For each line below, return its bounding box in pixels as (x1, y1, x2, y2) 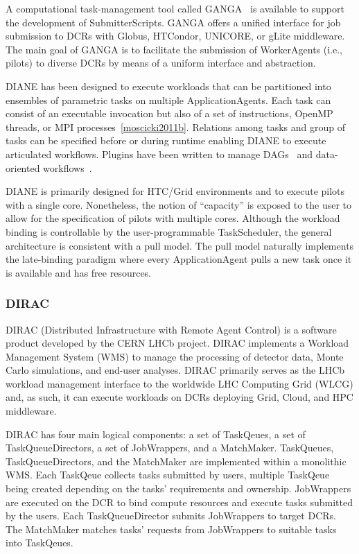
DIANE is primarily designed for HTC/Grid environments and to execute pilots (6, 184, 345, 198)
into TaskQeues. (6, 535, 73, 550)
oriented (6, 160, 40, 175)
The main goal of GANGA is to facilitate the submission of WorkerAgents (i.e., (6, 42, 342, 56)
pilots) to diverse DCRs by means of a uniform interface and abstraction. (6, 55, 316, 70)
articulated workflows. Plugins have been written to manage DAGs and (6, 146, 313, 161)
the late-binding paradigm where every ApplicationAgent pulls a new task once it (6, 252, 352, 266)
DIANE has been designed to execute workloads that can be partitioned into (6, 78, 331, 93)
